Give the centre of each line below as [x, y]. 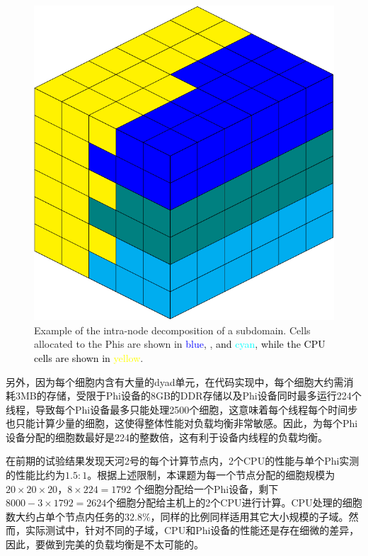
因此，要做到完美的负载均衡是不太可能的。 [105, 544]
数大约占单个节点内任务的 [65, 516]
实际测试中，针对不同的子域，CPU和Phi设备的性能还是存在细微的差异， [192, 530]
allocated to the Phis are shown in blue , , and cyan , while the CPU [180, 344]
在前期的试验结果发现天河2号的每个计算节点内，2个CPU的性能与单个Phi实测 [183, 461]
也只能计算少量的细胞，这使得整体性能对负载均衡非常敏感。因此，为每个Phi [182, 423]
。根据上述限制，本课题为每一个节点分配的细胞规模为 [211, 475]
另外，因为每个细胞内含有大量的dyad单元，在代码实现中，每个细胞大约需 [175, 381]
